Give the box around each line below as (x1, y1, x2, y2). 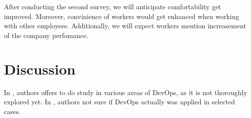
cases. (4, 106, 21, 116)
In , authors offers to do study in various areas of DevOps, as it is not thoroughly (4, 87, 247, 97)
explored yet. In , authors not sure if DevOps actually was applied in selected (4, 97, 235, 107)
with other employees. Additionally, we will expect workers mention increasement (4, 20, 246, 31)
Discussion (4, 59, 76, 79)
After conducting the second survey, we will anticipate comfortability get (4, 1, 221, 11)
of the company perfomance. (4, 30, 89, 40)
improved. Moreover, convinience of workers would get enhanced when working (4, 11, 239, 21)
